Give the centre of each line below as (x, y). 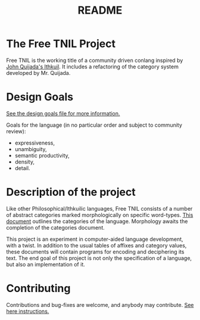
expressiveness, (35, 143)
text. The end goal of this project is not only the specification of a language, (99, 258)
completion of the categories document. (56, 227)
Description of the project (71, 192)
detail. (22, 168)
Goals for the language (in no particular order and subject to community (94, 125)
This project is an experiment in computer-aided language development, (95, 239)
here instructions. (28, 311)
